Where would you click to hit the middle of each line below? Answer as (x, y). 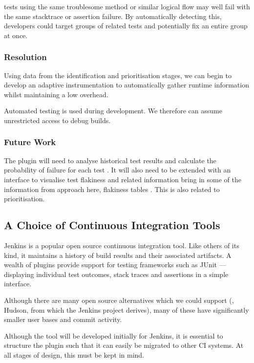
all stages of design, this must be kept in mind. (74, 354)
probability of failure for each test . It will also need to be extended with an (117, 170)
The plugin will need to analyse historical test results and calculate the (110, 160)
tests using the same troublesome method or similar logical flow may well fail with (127, 6)
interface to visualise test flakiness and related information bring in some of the (123, 179)
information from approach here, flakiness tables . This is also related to (112, 189)
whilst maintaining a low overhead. (56, 94)
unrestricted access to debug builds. (57, 120)
